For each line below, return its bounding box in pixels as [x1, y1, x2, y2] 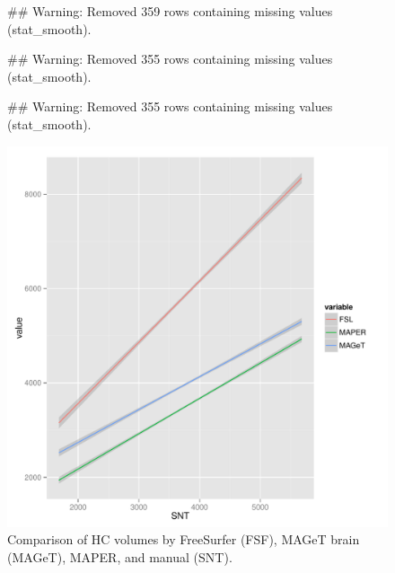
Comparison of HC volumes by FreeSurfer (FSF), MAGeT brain [7, 530, 360, 549]
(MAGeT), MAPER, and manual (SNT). [7, 547, 233, 566]
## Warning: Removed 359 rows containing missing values [7, 2, 333, 20]
